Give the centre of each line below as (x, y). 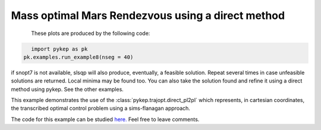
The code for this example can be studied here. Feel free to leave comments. (105, 119)
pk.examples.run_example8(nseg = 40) (78, 57)
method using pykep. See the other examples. (67, 89)
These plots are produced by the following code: (91, 33)
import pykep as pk (59, 49)
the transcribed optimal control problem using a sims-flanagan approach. (100, 108)
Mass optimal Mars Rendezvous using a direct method (148, 15)
